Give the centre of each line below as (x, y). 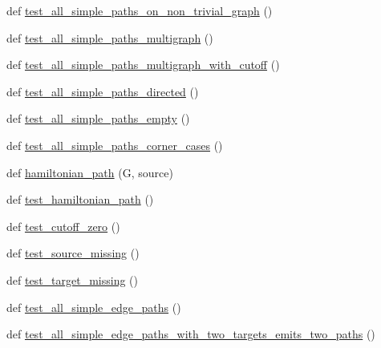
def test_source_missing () (73, 253)
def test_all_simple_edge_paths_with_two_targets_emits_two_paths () (191, 334)
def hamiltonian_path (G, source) (90, 172)
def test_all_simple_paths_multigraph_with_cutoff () (143, 65)
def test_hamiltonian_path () (80, 199)
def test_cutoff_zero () (63, 226)
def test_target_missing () (72, 279)
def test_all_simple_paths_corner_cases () (115, 145)
